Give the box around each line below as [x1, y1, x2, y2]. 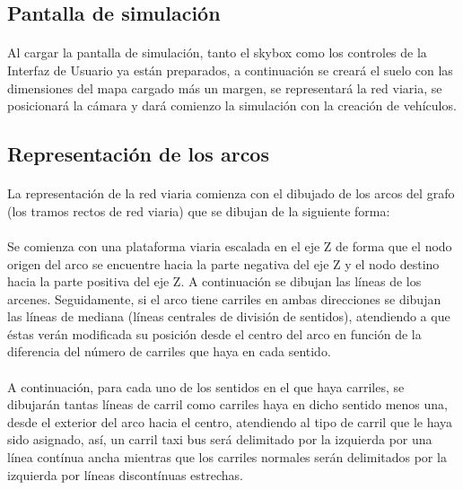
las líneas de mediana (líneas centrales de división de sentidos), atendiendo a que [7, 307, 450, 326]
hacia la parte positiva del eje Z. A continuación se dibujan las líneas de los [7, 272, 422, 291]
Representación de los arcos [7, 140, 269, 168]
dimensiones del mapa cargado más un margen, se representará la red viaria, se [7, 78, 442, 97]
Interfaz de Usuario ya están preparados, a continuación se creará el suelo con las [7, 60, 453, 79]
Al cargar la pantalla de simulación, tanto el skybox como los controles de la [7, 43, 427, 62]
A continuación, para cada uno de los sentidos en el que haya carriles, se [7, 377, 405, 396]
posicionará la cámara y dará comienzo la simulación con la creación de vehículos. [7, 96, 457, 115]
